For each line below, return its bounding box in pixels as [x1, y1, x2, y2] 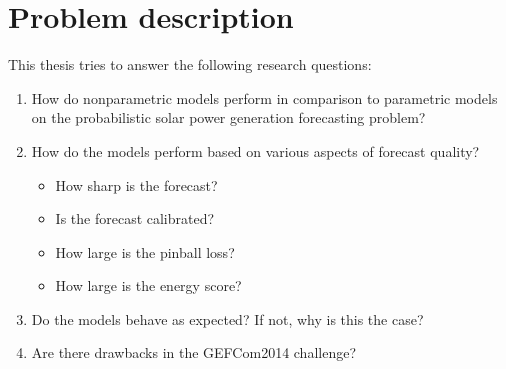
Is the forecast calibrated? [55, 208, 215, 229]
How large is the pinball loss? [55, 241, 235, 262]
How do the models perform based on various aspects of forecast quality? [31, 140, 480, 161]
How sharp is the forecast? [55, 174, 218, 195]
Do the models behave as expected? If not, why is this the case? [31, 308, 424, 329]
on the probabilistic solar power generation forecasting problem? [31, 107, 426, 128]
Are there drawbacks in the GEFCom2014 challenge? [31, 342, 357, 363]
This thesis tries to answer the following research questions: [8, 54, 372, 75]
